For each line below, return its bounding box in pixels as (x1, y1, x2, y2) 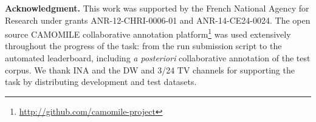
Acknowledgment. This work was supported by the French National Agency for (5, 2, 309, 14)
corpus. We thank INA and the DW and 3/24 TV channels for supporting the (5, 63, 295, 76)
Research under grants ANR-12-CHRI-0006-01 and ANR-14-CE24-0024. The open (5, 13, 311, 26)
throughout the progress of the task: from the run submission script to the (5, 39, 282, 52)
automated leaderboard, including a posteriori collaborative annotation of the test (5, 52, 311, 64)
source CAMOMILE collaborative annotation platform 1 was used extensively (5, 26, 291, 40)
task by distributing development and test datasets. (5, 75, 197, 88)
